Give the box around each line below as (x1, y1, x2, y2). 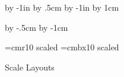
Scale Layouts (5, 60, 55, 73)
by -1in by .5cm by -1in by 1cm (5, 1, 119, 13)
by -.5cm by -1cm (5, 21, 68, 33)
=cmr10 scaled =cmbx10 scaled (5, 41, 119, 53)
